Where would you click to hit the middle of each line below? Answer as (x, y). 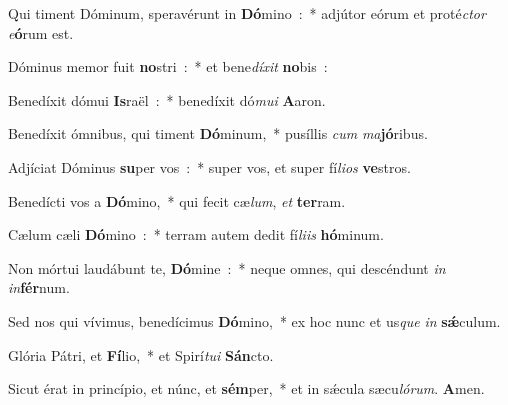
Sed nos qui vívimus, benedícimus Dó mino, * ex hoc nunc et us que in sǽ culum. (254, 320)
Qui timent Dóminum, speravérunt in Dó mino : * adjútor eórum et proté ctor (247, 13)
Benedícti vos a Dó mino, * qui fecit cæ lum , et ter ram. (177, 200)
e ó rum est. (41, 32)
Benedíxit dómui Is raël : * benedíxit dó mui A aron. (167, 99)
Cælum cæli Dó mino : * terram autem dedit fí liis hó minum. (196, 234)
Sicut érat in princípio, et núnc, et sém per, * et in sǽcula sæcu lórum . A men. (246, 388)
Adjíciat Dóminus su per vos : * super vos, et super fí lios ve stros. (209, 166)
